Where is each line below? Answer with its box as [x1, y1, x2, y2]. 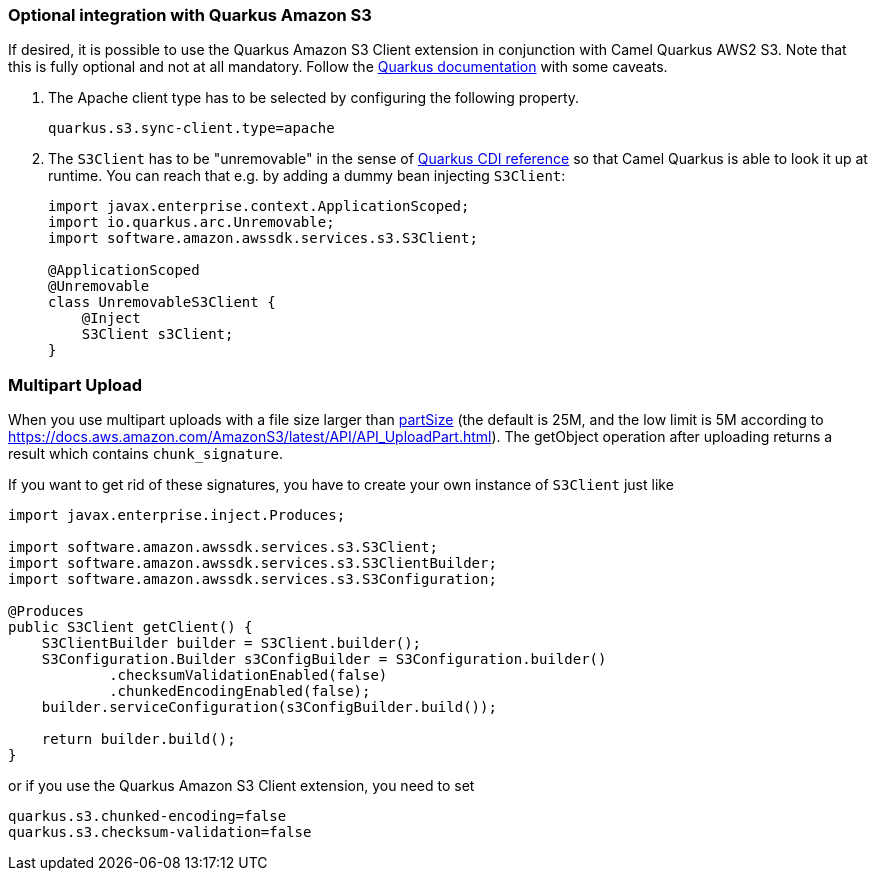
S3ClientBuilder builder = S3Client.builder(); [41, 635, 422, 652]
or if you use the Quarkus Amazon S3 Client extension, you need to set [8, 777, 475, 795]
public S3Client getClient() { [8, 619, 253, 636]
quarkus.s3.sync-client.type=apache [48, 120, 335, 137]
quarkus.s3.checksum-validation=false [8, 824, 312, 841]
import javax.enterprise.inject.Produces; [8, 507, 346, 524]
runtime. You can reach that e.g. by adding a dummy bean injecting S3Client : [48, 167, 566, 185]
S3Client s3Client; [81, 326, 234, 343]
